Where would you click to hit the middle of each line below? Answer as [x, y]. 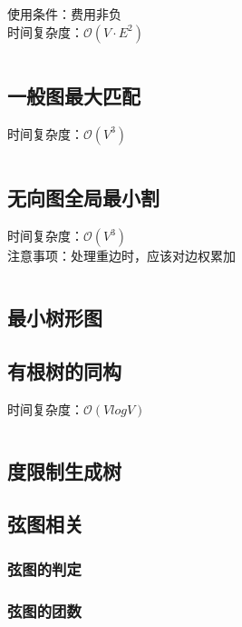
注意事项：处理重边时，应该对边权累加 [121, 255]
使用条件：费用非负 [64, 14]
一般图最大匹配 [74, 95]
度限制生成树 [64, 470]
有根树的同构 [64, 370]
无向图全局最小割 [83, 198]
